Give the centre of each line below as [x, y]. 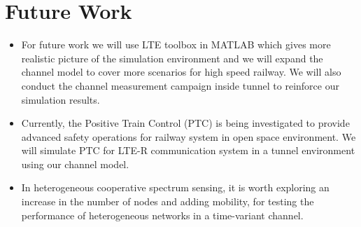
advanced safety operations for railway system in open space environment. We [189, 136]
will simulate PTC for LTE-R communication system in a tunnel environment [188, 150]
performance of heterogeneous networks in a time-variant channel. [162, 215]
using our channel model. [75, 164]
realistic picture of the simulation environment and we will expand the [172, 58]
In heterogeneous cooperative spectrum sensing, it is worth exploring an [175, 187]
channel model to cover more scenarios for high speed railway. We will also [181, 72]
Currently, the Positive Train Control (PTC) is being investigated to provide [185, 123]
